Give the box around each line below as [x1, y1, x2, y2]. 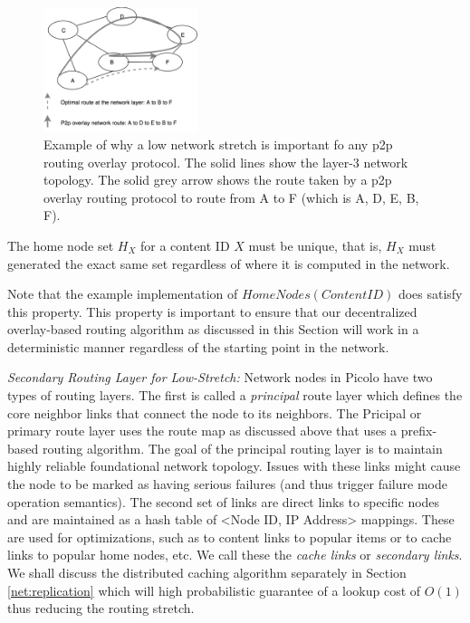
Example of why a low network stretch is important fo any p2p [43, 134, 393, 153]
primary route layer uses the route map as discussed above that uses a [7, 421, 398, 440]
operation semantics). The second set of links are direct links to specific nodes [7, 492, 440, 511]
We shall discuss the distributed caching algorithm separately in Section [7, 563, 407, 582]
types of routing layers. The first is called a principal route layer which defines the [7, 386, 463, 405]
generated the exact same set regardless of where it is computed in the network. [7, 254, 450, 273]
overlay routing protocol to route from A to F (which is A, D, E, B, [43, 187, 419, 206]
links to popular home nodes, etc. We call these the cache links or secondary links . [7, 545, 463, 564]
